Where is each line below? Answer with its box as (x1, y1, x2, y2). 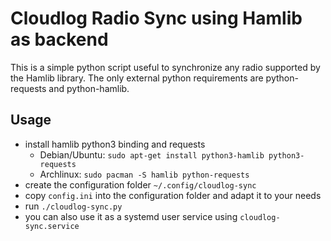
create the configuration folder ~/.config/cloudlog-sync (24, 178, 257, 191)
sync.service (24, 221, 80, 231)
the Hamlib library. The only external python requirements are (10, 72, 264, 84)
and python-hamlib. (48, 82, 130, 94)
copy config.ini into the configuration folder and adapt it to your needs (24, 189, 322, 201)
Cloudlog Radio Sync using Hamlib (10, 7, 303, 30)
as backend (10, 28, 109, 51)
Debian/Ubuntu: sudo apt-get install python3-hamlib (39, 148, 265, 161)
